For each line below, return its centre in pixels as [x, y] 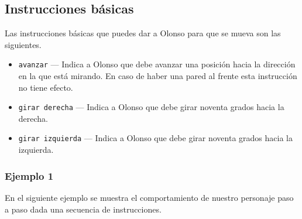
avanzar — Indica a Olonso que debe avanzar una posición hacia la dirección [157, 64]
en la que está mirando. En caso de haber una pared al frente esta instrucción [158, 76]
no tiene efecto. [46, 87]
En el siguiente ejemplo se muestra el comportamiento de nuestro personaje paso [149, 197]
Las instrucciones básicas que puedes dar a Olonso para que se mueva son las [143, 33]
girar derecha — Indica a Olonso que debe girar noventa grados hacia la [151, 107]
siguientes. [23, 44]
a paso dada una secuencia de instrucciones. [83, 209]
